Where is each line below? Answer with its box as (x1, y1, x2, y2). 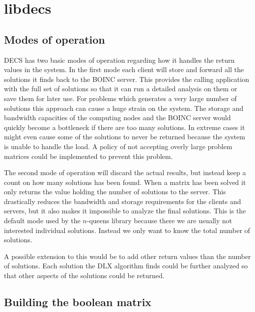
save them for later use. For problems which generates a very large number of (4, 93, 237, 103)
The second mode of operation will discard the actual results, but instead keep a (4, 167, 246, 178)
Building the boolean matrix (4, 294, 152, 310)
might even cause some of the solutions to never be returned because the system (4, 131, 245, 142)
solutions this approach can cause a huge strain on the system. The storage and (4, 103, 244, 113)
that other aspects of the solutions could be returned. (4, 270, 165, 281)
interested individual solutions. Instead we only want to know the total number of (4, 225, 250, 235)
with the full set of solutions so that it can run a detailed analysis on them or (4, 83, 237, 94)
